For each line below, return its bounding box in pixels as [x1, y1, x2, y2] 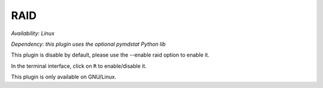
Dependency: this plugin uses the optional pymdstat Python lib [11, 40, 166, 48]
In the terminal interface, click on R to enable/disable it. [11, 62, 147, 70]
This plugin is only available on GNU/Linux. [11, 73, 117, 80]
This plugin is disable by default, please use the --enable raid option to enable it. [11, 51, 209, 59]
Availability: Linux [11, 30, 55, 37]
